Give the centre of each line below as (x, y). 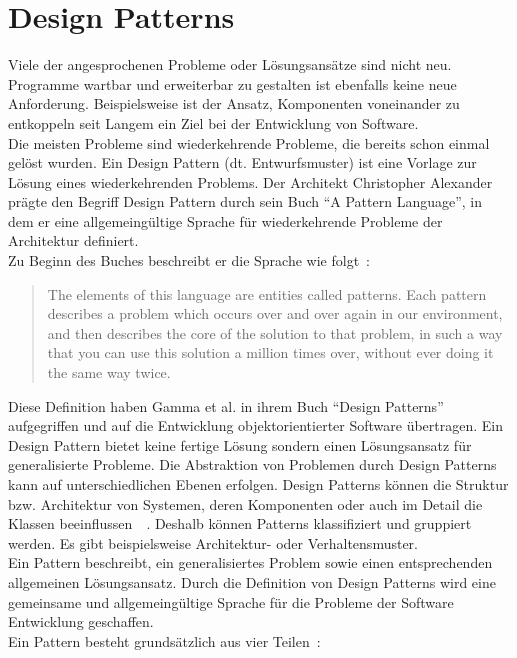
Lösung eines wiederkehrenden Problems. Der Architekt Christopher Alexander (250, 181)
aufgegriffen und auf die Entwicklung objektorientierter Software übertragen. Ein (256, 425)
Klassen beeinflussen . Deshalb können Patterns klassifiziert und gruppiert (240, 523)
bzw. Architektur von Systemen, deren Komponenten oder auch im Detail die (245, 503)
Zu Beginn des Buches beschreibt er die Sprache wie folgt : (189, 260)
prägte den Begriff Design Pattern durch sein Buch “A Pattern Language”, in (245, 201)
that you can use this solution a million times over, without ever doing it (270, 352)
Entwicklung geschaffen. (81, 621)
